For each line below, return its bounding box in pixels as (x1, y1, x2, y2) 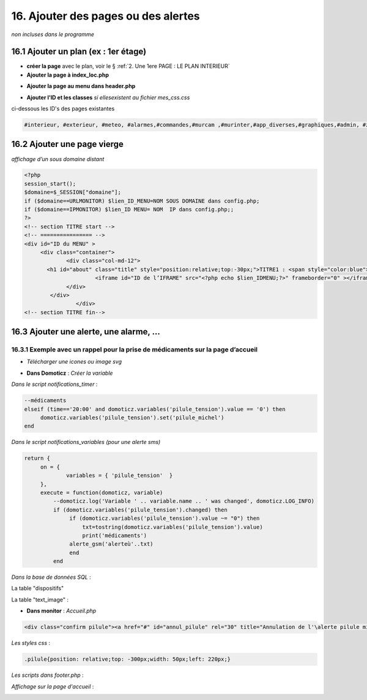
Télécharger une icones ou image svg (26, 358, 122, 366)
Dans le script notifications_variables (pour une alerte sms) (11, 438, 161, 446)
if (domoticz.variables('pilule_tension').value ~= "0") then (69, 515, 260, 522)
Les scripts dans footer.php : (11, 671, 84, 679)
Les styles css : (11, 639, 51, 647)
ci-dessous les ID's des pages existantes (11, 105, 115, 113)
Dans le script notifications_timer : (11, 380, 98, 388)
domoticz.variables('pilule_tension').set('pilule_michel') (40, 414, 224, 421)
